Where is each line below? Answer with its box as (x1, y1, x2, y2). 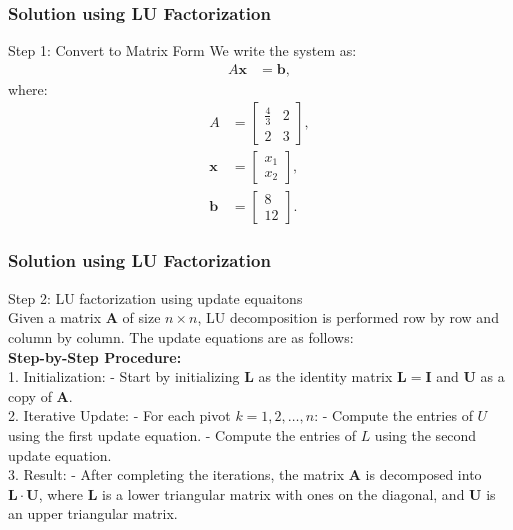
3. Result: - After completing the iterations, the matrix (8, 464, 345, 485)
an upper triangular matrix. (8, 503, 178, 524)
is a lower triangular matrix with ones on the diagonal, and (102, 483, 465, 504)
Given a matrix (8, 307, 102, 328)
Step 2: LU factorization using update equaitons (8, 287, 303, 308)
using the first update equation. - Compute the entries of (8, 424, 356, 445)
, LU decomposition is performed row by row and (197, 307, 499, 328)
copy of (8, 385, 52, 406)
